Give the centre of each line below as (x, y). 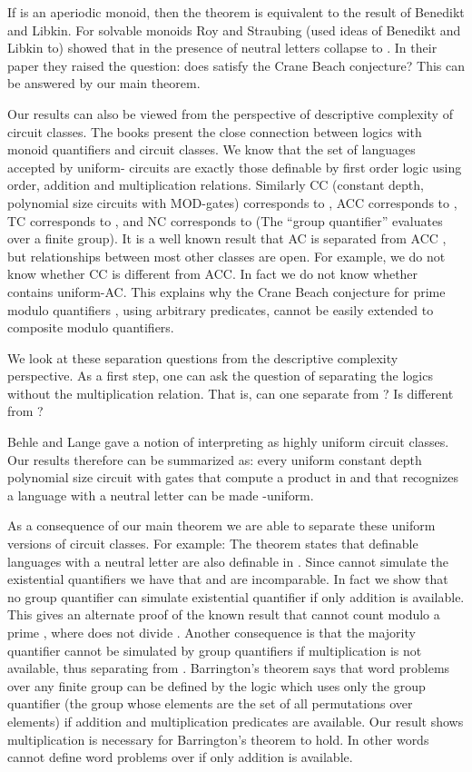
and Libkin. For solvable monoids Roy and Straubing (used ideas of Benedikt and (234, 30)
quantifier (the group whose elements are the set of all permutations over (210, 703)
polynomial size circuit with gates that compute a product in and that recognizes (233, 477)
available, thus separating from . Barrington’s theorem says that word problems (229, 668)
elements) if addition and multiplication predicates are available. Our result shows (236, 721)
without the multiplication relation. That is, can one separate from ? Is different (231, 393)
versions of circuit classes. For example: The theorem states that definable (213, 544)
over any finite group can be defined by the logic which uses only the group (216, 685)
